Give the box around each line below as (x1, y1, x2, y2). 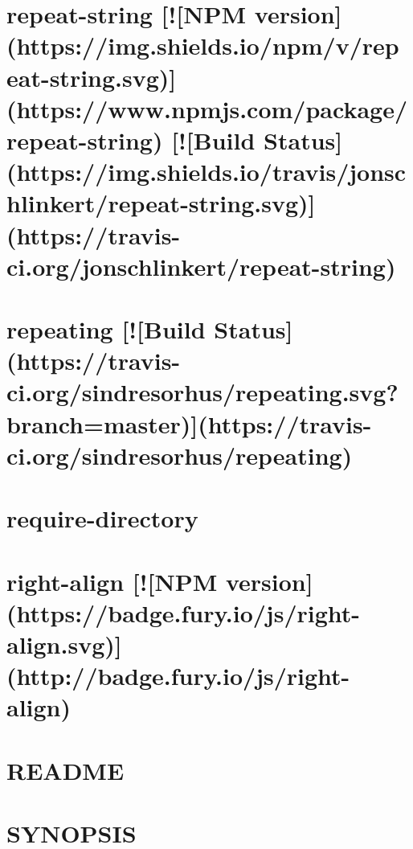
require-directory (6, 502, 198, 535)
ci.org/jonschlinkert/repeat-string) (6, 249, 396, 282)
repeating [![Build (6, 313, 206, 346)
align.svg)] (6, 627, 122, 660)
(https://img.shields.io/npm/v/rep (6, 29, 399, 62)
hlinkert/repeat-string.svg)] (6, 187, 316, 219)
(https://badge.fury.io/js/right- (6, 596, 361, 629)
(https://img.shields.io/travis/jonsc (6, 155, 407, 188)
